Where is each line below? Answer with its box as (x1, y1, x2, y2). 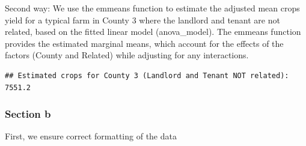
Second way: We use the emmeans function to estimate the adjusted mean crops (5, 2, 300, 14)
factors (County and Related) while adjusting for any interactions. (5, 49, 249, 61)
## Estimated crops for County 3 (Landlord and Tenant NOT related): (5, 71, 289, 80)
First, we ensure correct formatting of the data (5, 130, 177, 142)
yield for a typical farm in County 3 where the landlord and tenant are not (5, 13, 280, 26)
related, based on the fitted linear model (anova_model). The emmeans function (5, 25, 301, 38)
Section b (5, 106, 51, 121)
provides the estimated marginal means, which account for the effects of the (5, 37, 284, 49)
